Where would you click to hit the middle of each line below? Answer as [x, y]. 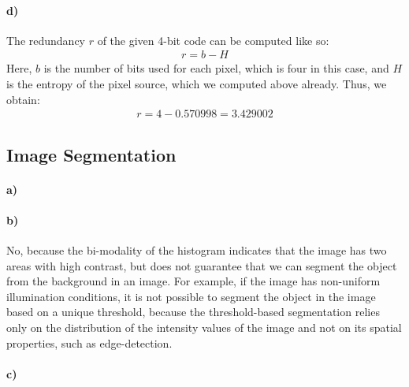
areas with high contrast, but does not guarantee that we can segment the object [202, 265]
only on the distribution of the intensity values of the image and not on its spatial [204, 327]
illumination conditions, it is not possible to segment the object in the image [191, 296]
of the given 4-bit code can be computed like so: [213, 40]
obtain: [23, 99]
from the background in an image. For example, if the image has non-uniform [193, 281]
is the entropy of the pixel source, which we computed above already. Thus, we [197, 84]
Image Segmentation [91, 154]
